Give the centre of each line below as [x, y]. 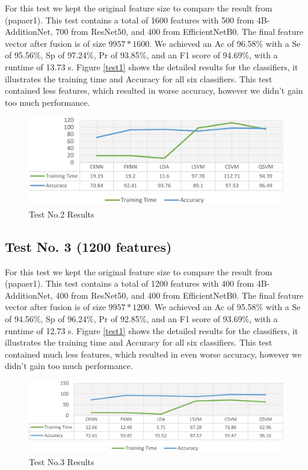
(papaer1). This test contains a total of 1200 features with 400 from [130, 283]
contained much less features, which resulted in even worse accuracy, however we [153, 354]
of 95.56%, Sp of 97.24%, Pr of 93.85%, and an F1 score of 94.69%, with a [141, 55]
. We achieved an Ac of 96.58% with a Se [225, 43]
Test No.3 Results [62, 461]
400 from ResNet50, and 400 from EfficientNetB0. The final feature [180, 295]
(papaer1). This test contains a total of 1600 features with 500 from [130, 20]
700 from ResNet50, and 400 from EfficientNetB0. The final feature [180, 32]
